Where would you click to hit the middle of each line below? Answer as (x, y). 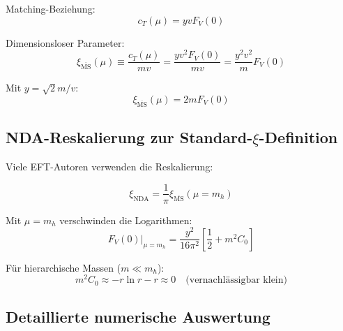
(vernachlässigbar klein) (236, 280)
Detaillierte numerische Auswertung (138, 316)
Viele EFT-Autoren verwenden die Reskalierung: (109, 166)
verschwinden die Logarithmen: (126, 220)
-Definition (298, 137)
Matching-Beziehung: (51, 8)
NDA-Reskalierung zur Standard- (129, 137)
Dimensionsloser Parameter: (65, 42)
